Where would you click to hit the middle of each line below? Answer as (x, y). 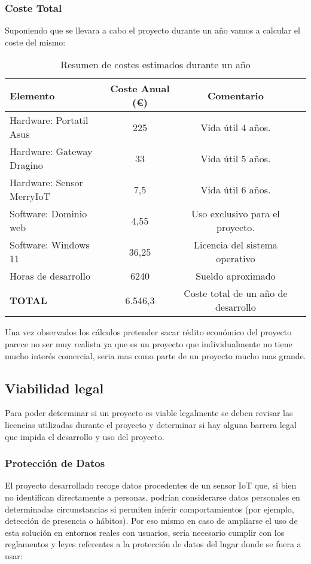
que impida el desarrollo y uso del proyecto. (85, 436)
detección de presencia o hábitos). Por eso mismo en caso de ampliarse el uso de (151, 521)
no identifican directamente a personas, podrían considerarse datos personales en (153, 497)
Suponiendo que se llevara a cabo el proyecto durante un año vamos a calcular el (153, 30)
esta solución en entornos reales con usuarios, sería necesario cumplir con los (145, 532)
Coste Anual (140, 89)
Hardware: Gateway (51, 151)
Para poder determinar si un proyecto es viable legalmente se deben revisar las (149, 413)
